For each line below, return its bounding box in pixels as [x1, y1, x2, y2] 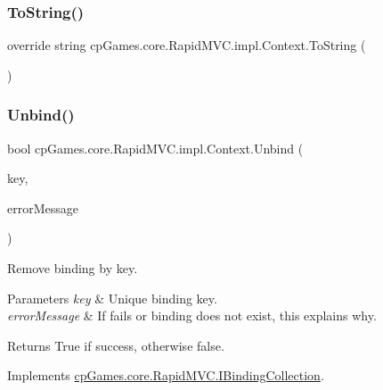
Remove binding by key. [7, 259, 138, 277]
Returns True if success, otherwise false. [7, 336, 224, 354]
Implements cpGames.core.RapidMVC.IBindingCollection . [7, 366, 324, 385]
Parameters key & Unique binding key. [7, 288, 217, 307]
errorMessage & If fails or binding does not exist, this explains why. [7, 306, 377, 325]
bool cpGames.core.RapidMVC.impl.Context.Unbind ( [7, 138, 304, 157]
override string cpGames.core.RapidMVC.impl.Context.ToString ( [7, 36, 366, 54]
